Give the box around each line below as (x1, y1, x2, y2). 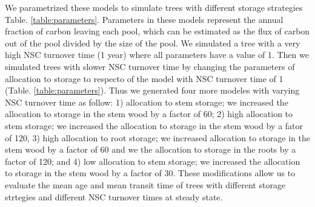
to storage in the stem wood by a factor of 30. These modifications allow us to (5, 167, 296, 179)
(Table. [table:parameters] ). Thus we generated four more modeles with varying (5, 84, 300, 97)
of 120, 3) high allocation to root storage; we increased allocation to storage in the (5, 131, 310, 144)
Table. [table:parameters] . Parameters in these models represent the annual (5, 13, 283, 25)
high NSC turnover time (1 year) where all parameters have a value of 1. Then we (5, 48, 309, 61)
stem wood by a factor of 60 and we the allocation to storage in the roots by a (5, 143, 296, 156)
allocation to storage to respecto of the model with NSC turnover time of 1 (5, 72, 283, 84)
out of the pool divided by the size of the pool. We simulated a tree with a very (5, 36, 300, 49)
